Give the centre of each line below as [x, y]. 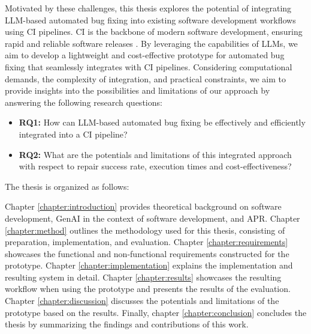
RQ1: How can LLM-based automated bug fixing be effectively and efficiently [162, 122]
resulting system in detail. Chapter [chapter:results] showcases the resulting [143, 277]
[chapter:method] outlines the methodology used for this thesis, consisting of [145, 230]
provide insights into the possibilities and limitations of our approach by [138, 90]
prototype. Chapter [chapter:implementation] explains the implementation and [149, 265]
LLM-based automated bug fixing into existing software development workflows [150, 20]
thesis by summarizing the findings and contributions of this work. [127, 324]
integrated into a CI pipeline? [73, 134]
